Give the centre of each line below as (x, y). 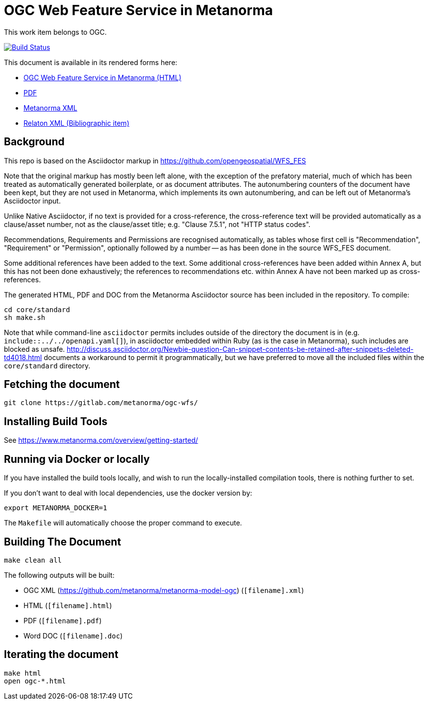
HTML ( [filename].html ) (68, 605)
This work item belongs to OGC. (55, 32)
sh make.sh (25, 317)
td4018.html (23, 357)
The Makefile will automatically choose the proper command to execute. (123, 523)
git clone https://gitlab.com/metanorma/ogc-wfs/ (101, 403)
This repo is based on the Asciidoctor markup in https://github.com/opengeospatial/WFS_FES (155, 160)
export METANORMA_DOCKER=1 (56, 508)
